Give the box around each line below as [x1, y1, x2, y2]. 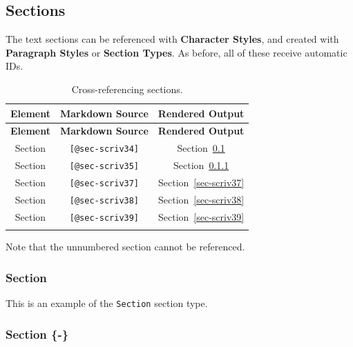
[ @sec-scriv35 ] [69, 161, 140, 172]
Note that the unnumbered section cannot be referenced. [6, 239, 245, 254]
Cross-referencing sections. [71, 81, 183, 96]
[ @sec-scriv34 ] [69, 144, 140, 155]
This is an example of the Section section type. [6, 296, 208, 310]
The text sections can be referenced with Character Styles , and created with [6, 32, 339, 46]
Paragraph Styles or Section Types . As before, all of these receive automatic [6, 45, 347, 59]
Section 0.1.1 [173, 158, 229, 172]
